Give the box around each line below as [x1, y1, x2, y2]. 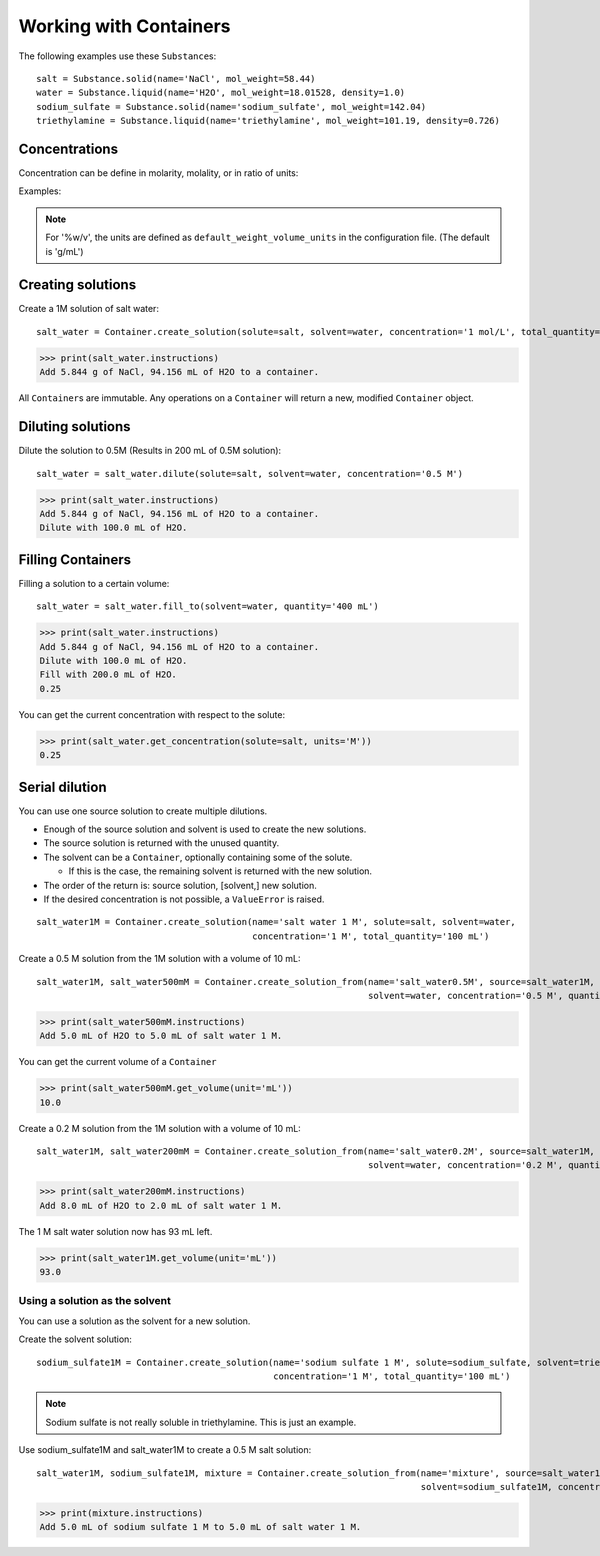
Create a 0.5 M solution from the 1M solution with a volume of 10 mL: [18, 953, 301, 965]
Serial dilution [18, 778, 107, 795]
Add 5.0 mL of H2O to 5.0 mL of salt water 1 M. [39, 1030, 283, 1042]
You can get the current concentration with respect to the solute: [18, 708, 285, 720]
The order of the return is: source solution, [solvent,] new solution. [43, 879, 317, 891]
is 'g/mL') [45, 245, 84, 257]
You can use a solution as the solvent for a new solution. [18, 1315, 251, 1327]
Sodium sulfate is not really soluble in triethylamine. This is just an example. [45, 1416, 357, 1428]
